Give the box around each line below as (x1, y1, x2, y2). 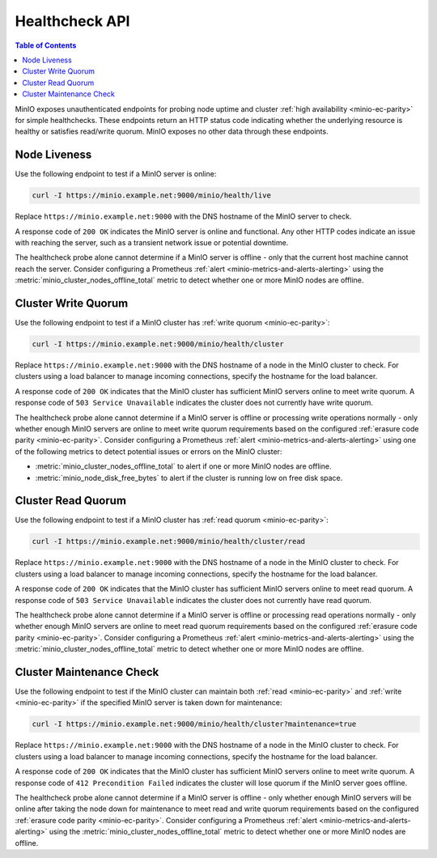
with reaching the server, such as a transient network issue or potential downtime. (15, 237, 289, 247)
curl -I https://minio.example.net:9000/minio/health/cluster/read (32, 537, 306, 546)
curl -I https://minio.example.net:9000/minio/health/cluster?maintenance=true (32, 720, 357, 728)
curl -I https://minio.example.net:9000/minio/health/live (32, 191, 271, 200)
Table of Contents (15, 40, 77, 50)
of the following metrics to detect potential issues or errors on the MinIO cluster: (15, 446, 282, 457)
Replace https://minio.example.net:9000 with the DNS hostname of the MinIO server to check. (15, 211, 352, 222)
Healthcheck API (15, 12, 130, 30)
